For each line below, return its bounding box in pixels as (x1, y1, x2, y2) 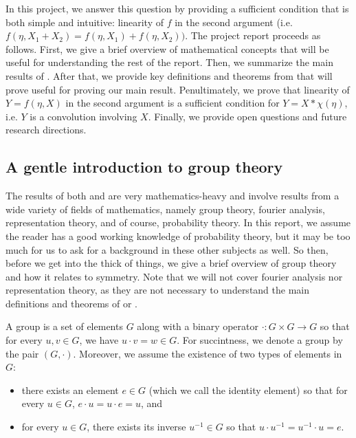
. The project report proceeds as (185, 28, 321, 43)
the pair (5, 346, 39, 360)
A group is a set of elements (5, 319, 123, 333)
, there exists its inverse (87, 419, 186, 434)
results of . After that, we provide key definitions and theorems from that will (5, 68, 333, 83)
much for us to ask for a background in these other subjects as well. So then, (5, 242, 329, 256)
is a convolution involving (30, 109, 137, 123)
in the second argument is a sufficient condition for (65, 96, 280, 110)
